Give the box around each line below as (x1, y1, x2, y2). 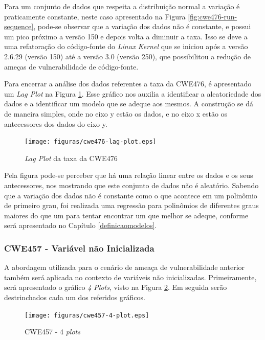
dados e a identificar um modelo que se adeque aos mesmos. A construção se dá (4, 98, 254, 109)
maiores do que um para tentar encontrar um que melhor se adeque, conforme (4, 210, 249, 220)
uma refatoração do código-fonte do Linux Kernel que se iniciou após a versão (4, 41, 248, 52)
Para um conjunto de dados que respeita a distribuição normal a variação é (4, 1, 240, 11)
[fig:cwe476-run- (188, 11, 237, 21)
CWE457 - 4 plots (25, 326, 80, 337)
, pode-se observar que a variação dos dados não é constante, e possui (33, 21, 251, 32)
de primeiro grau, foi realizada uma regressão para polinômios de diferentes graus (4, 200, 259, 211)
